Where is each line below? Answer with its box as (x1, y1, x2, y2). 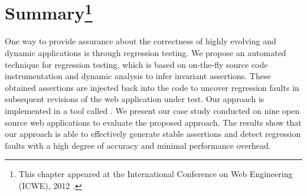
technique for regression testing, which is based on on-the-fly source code (5, 58, 268, 70)
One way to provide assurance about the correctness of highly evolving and (5, 35, 276, 47)
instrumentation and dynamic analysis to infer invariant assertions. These (5, 70, 271, 82)
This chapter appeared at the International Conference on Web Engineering (18, 168, 293, 180)
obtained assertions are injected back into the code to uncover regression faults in (5, 81, 299, 93)
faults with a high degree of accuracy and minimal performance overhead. (5, 139, 271, 151)
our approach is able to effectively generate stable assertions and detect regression (5, 128, 301, 140)
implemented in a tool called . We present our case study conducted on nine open (5, 104, 300, 117)
